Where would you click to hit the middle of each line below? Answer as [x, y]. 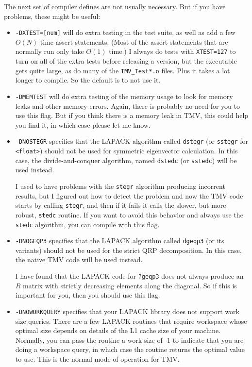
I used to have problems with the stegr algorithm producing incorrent [120, 186]
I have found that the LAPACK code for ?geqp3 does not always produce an [129, 276]
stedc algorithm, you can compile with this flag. [87, 224]
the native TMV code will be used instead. [79, 259]
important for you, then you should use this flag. [88, 295]
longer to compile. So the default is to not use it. [88, 80]
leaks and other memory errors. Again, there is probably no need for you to [127, 106]
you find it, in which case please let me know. [83, 125]
